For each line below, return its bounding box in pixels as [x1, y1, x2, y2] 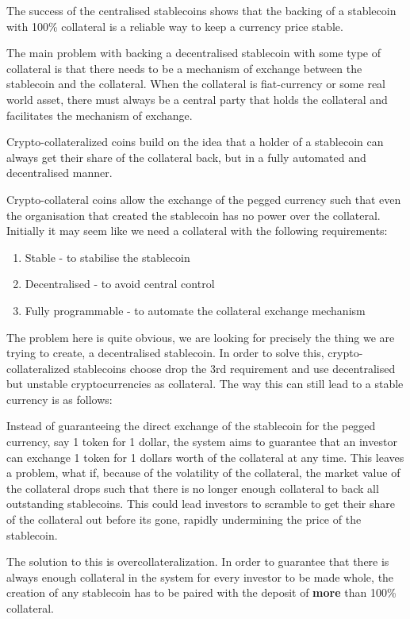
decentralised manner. [6, 164, 113, 181]
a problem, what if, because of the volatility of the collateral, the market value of [6, 464, 400, 481]
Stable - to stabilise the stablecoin [25, 248, 190, 265]
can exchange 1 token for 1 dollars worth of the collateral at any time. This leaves [6, 448, 404, 465]
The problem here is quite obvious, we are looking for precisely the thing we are [6, 329, 395, 345]
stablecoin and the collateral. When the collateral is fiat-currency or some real [6, 75, 386, 92]
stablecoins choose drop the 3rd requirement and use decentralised [73, 359, 396, 376]
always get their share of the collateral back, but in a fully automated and [6, 148, 366, 165]
